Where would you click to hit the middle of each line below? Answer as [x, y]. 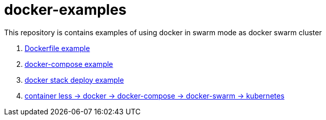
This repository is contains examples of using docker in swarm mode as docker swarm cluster [163, 32]
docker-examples [65, 10]
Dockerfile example [57, 48]
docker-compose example [69, 64]
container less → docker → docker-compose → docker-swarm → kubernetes [155, 95]
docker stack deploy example [74, 80]
